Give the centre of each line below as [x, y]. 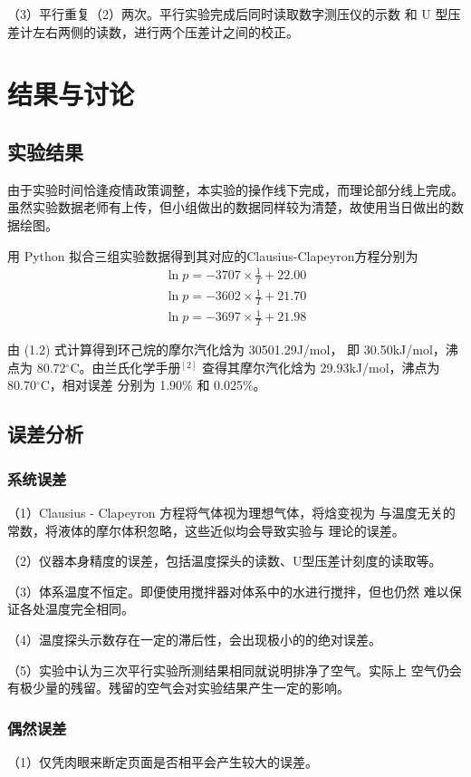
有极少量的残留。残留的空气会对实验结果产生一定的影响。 [178, 688]
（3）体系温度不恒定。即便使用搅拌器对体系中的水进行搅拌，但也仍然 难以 [228, 591]
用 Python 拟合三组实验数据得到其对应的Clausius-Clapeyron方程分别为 [213, 255]
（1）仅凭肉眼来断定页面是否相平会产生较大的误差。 [163, 762]
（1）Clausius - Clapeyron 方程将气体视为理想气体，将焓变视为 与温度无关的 [231, 513]
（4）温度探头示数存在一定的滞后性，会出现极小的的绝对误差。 [194, 640]
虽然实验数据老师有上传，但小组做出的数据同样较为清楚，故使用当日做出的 [229, 207]
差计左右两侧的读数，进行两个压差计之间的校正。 [153, 31]
